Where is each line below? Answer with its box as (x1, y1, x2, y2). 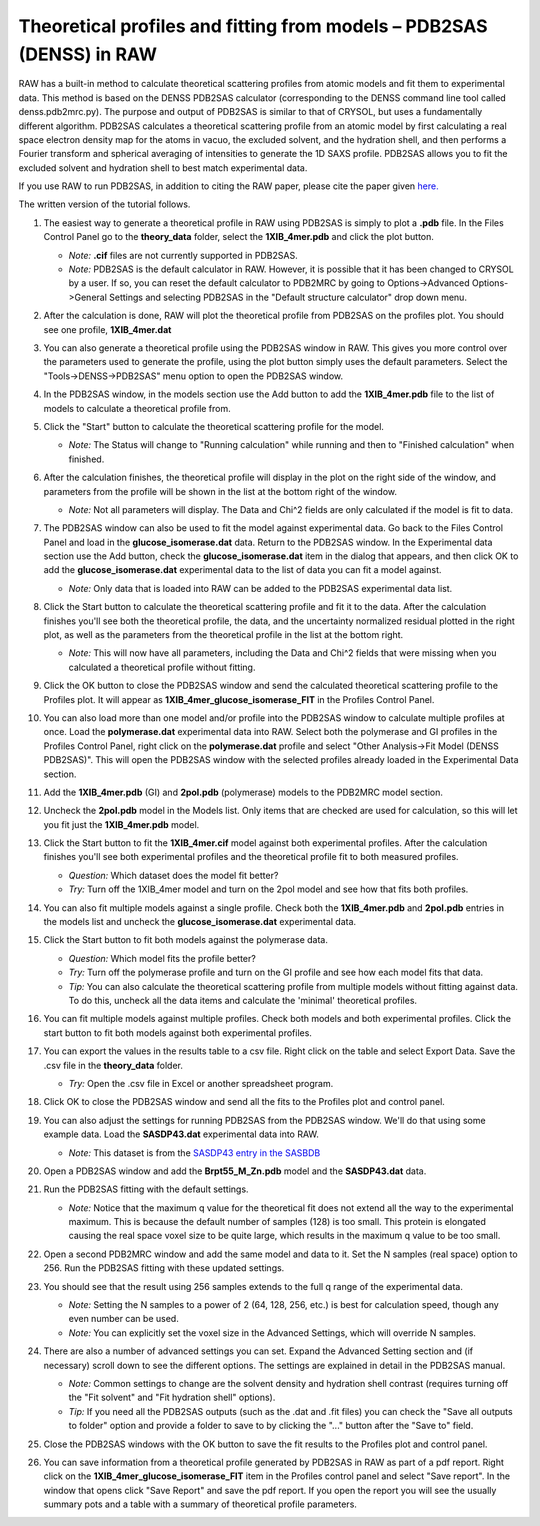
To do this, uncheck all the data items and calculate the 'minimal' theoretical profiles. (68, 995, 418, 1006)
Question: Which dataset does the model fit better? (68, 869, 279, 881)
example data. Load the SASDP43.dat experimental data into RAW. (43, 1128, 320, 1140)
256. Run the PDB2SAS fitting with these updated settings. (43, 1262, 285, 1274)
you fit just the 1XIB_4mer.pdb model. (43, 818, 200, 830)
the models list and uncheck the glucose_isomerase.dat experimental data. (43, 916, 357, 928)
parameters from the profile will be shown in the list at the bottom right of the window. (43, 485, 397, 497)
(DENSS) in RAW (18, 43, 157, 65)
